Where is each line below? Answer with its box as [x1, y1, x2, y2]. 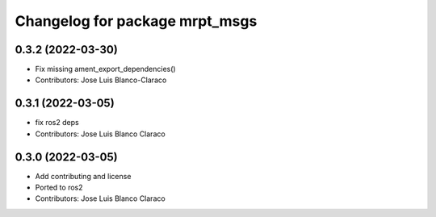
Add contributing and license [35, 171, 132, 181]
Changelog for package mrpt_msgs [15, 12, 258, 30]
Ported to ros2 [35, 182, 84, 193]
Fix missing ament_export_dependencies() [35, 65, 177, 74]
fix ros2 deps [35, 118, 80, 127]
